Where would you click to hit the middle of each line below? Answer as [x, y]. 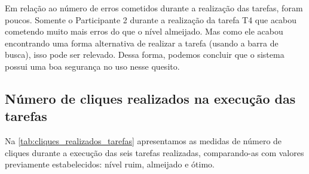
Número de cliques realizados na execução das [150, 98]
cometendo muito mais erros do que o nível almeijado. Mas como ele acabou [144, 31]
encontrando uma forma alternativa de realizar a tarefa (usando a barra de [142, 43]
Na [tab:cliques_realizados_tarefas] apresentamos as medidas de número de [143, 141]
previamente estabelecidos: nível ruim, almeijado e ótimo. [110, 164]
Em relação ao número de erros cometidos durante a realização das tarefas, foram [154, 8]
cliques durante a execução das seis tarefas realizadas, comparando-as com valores [154, 152]
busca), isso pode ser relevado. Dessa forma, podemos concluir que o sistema [145, 55]
